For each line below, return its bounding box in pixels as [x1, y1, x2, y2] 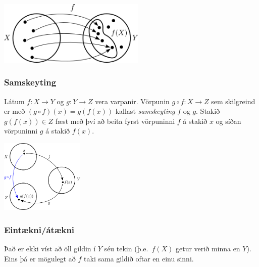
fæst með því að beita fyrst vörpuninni [55, 115, 175, 126]
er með [4, 106, 25, 116]
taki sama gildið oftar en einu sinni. [84, 253, 194, 263]
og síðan [216, 115, 241, 126]
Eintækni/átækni [4, 223, 75, 236]
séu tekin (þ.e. [104, 243, 148, 253]
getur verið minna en [176, 243, 240, 253]
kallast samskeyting [115, 106, 175, 116]
